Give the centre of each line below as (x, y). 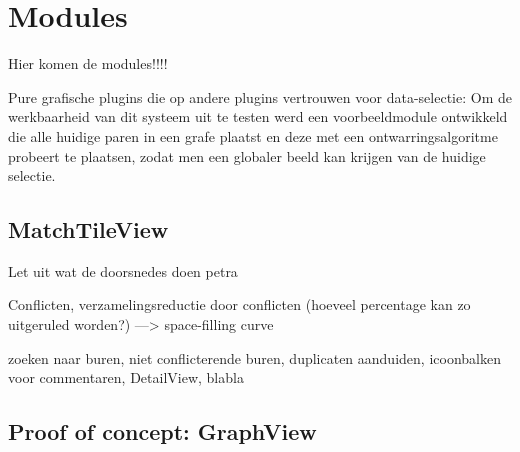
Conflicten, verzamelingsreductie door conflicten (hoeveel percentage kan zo (239, 304)
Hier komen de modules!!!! (88, 63)
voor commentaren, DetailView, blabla (126, 377)
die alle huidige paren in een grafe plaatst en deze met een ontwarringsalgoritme (253, 135)
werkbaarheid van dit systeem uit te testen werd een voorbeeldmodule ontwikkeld (258, 116)
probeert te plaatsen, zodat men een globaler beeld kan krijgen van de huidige (247, 155)
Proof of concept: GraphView (162, 431)
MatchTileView (88, 229)
